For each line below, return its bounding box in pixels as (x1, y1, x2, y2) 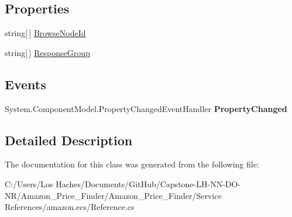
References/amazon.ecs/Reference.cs (5, 201, 135, 213)
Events (5, 75, 46, 93)
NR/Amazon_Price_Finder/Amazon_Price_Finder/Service (5, 189, 222, 201)
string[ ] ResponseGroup (5, 46, 90, 58)
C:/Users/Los (5, 177, 53, 190)
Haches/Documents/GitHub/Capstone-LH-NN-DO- (56, 177, 241, 190)
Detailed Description (5, 131, 133, 149)
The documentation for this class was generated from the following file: (5, 158, 259, 170)
